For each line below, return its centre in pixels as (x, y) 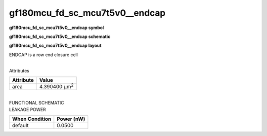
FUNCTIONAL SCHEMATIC (37, 102)
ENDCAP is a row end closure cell (44, 55)
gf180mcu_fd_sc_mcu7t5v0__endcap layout (55, 46)
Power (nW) (71, 119)
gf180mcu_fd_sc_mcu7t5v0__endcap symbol (57, 28)
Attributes (19, 70)
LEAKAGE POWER (28, 109)
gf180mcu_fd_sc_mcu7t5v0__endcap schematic (60, 36)
